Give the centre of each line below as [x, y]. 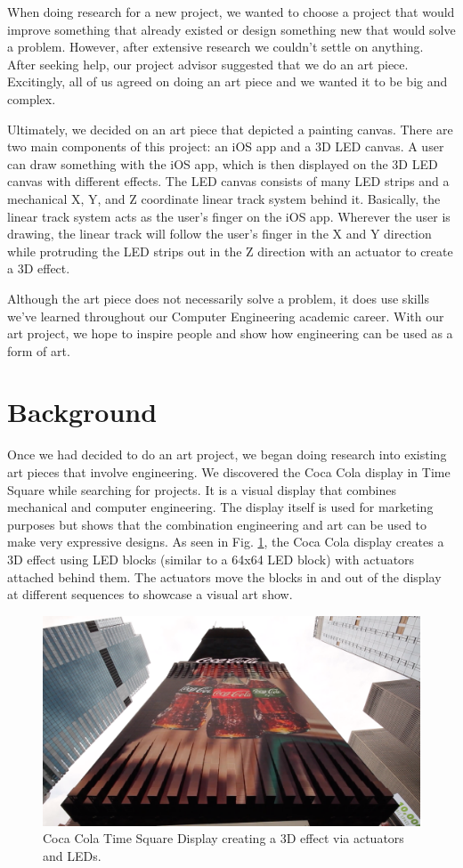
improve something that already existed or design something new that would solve [231, 29]
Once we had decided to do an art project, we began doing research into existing [227, 454]
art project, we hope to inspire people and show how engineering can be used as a [230, 333]
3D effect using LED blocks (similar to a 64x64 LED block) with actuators [211, 559]
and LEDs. [72, 855]
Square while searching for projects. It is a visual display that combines [202, 489]
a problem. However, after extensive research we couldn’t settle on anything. [215, 47]
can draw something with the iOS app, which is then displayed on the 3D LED [223, 163]
